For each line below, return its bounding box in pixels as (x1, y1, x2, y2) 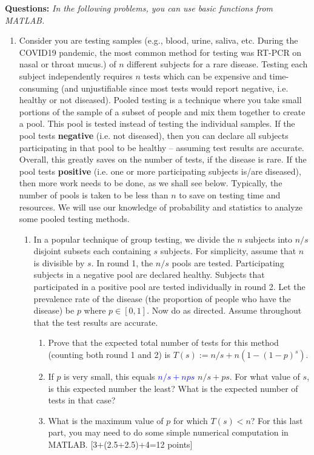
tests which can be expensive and (143, 69, 267, 82)
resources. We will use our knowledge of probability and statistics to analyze (19, 200, 303, 213)
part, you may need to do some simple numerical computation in (48, 426, 289, 439)
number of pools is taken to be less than (19, 188, 169, 201)
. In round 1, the (91, 256, 153, 269)
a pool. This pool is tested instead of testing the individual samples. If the (19, 117, 295, 130)
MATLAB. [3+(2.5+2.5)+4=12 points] (48, 438, 193, 450)
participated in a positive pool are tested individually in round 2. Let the (33, 280, 306, 293)
